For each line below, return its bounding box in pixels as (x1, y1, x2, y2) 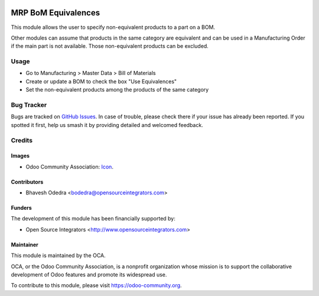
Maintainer (11, 241, 38, 248)
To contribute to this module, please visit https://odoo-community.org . (11, 282, 183, 289)
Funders (11, 204, 32, 212)
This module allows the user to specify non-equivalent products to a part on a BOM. (11, 24, 216, 31)
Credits (11, 136, 32, 144)
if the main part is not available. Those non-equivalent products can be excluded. (11, 43, 209, 50)
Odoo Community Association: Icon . (25, 163, 113, 170)
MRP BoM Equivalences (11, 8, 100, 18)
